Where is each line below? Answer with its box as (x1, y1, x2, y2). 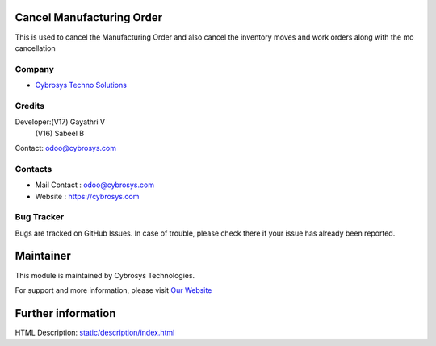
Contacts (15, 163, 52, 174)
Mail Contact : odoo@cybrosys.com (35, 180, 155, 190)
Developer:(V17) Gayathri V (15, 117, 106, 127)
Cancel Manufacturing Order (15, 10, 163, 24)
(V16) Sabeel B (35, 128, 85, 138)
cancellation (15, 43, 56, 52)
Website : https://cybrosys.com (35, 191, 140, 201)
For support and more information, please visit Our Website (15, 285, 212, 294)
